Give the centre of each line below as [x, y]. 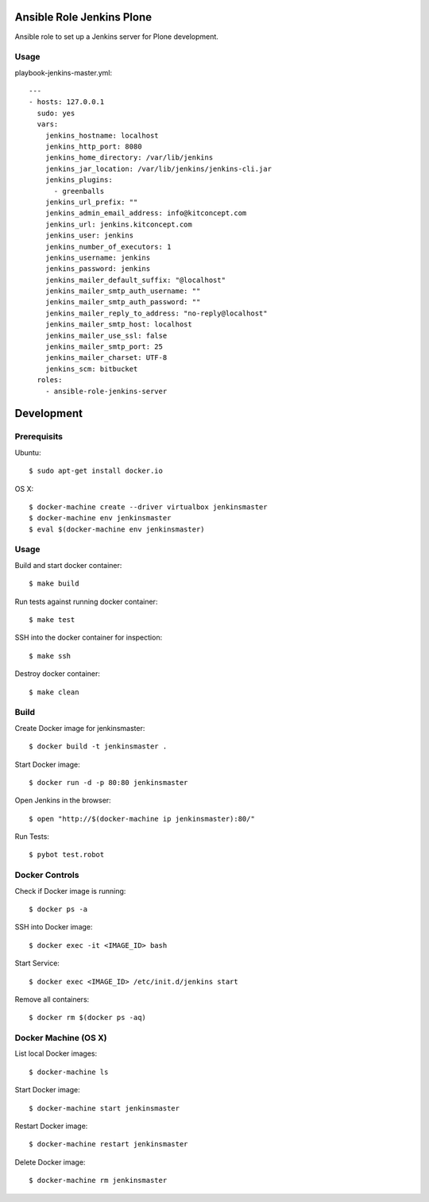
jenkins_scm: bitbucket [91, 369]
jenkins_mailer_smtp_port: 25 [104, 347]
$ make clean [54, 692]
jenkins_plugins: [79, 180]
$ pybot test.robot [67, 855]
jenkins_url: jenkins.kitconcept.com [118, 224]
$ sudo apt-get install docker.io [96, 471]
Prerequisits [39, 437]
